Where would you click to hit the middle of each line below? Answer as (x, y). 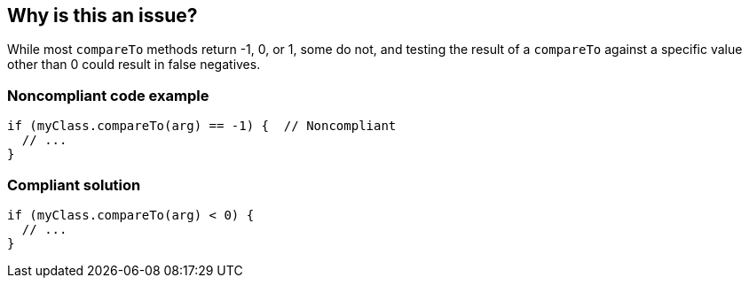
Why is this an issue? (102, 15)
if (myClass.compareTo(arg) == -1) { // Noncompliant (202, 126)
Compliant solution (74, 185)
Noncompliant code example (108, 95)
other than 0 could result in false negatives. (134, 65)
